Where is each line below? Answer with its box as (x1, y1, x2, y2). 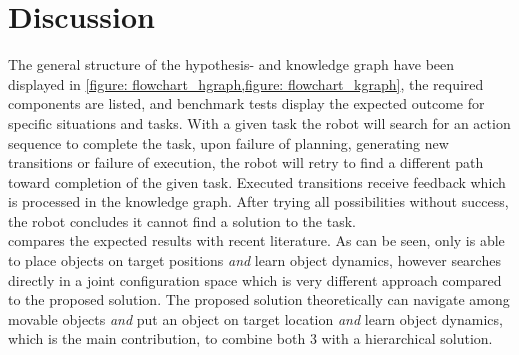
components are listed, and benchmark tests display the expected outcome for (8, 93, 485, 114)
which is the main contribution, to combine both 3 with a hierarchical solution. (8, 328, 493, 349)
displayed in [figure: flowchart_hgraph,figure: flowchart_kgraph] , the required (8, 73, 484, 94)
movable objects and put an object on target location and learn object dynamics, (8, 308, 503, 329)
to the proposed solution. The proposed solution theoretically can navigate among (8, 289, 510, 310)
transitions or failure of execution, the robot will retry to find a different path (8, 152, 484, 173)
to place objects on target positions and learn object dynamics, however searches (8, 250, 501, 271)
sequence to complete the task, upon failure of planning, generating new (8, 132, 449, 153)
